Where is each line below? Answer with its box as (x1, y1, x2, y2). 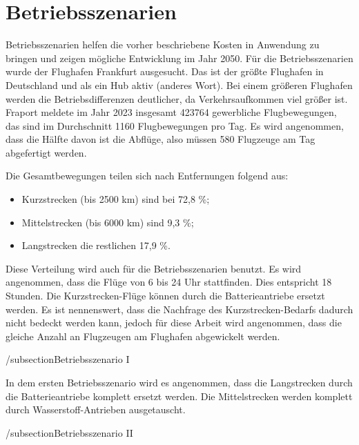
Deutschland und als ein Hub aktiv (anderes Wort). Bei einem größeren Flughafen (6, 77, 353, 92)
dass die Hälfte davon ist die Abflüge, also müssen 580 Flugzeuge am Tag (6, 132, 316, 146)
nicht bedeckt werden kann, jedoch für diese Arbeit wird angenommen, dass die (6, 315, 342, 330)
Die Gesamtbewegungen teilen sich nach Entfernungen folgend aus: (6, 168, 289, 183)
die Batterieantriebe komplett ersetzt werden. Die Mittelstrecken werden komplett (6, 388, 353, 403)
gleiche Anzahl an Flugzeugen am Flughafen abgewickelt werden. (6, 328, 280, 343)
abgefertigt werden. (6, 145, 87, 159)
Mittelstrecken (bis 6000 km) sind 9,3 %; (21, 215, 194, 229)
